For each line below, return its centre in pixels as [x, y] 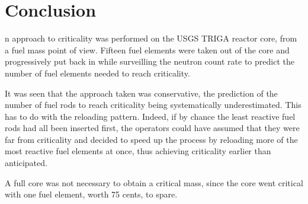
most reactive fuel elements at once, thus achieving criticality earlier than [138, 151]
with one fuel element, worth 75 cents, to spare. [91, 194]
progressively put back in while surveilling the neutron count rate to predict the [150, 61]
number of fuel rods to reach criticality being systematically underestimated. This [153, 105]
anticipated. [26, 163]
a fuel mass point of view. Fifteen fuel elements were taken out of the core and [147, 50]
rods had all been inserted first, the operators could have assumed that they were [152, 128]
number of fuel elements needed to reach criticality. [97, 73]
